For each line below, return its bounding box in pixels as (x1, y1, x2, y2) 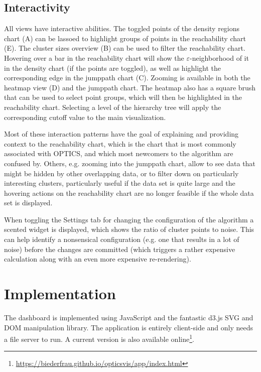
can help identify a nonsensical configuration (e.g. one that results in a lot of (4, 234, 239, 244)
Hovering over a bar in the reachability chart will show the (4, 52, 184, 63)
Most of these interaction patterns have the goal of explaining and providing (4, 129, 239, 139)
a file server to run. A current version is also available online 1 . (4, 332, 194, 344)
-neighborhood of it (190, 52, 249, 63)
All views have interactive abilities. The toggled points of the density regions (4, 23, 240, 34)
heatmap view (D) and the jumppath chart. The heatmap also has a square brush (4, 82, 256, 92)
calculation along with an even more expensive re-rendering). (4, 254, 191, 264)
